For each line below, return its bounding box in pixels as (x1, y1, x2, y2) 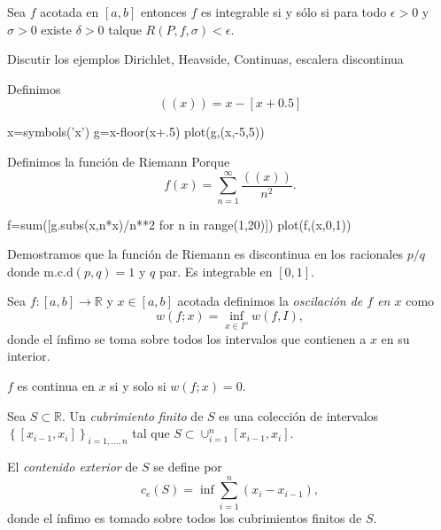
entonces (140, 3, 187, 20)
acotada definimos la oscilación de (177, 292, 363, 310)
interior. (7, 347, 50, 365)
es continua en (17, 377, 95, 395)
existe (41, 19, 72, 38)
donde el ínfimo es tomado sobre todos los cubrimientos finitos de (7, 508, 362, 526)
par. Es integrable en (159, 261, 273, 280)
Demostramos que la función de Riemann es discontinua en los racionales (7, 245, 403, 263)
